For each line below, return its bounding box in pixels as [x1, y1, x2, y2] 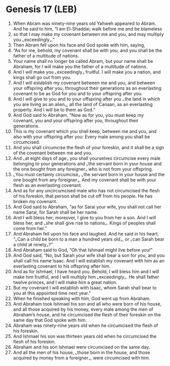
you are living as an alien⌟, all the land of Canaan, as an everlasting [13, 101, 153, 107]
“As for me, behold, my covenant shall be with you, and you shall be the [13, 47, 162, 53]
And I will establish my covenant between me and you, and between [13, 80, 155, 86]
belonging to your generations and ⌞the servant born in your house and [13, 160, 162, 167]
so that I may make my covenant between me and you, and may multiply [13, 31, 164, 37]
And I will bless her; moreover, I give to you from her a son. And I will [13, 214, 156, 220]
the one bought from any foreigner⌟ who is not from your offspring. [13, 166, 153, 172]
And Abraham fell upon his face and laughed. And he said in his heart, [13, 230, 159, 237]
